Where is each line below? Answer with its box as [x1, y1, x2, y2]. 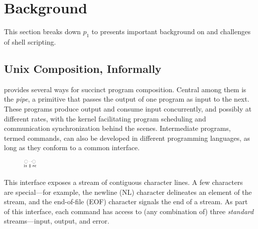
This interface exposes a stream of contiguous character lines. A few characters [4, 176, 243, 187]
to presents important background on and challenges [92, 26, 251, 37]
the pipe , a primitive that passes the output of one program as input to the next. [4, 94, 250, 104]
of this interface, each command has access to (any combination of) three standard [4, 206, 254, 216]
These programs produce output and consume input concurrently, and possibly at [4, 103, 252, 114]
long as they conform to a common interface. [4, 142, 140, 153]
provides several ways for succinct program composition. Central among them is [4, 84, 247, 94]
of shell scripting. [4, 36, 56, 47]
